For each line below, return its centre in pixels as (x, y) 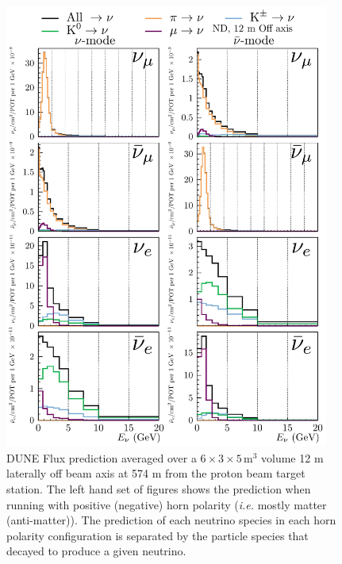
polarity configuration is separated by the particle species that (158, 535)
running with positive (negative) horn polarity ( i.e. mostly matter (167, 504)
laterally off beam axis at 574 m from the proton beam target (156, 473)
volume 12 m (292, 457)
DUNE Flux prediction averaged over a (102, 457)
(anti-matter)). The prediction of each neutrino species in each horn (171, 520)
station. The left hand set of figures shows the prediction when (159, 488)
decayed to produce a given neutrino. (96, 551)
